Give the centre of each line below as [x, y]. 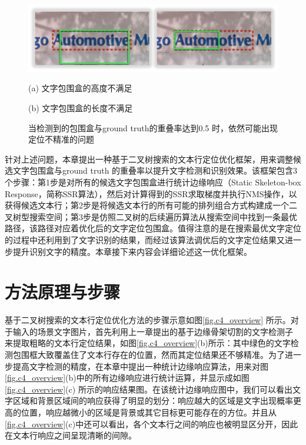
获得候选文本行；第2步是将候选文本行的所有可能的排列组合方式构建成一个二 [151, 205]
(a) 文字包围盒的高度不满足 [80, 88]
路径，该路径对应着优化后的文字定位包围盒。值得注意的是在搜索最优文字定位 [153, 228]
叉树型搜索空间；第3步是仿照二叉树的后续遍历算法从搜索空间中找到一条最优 [151, 216]
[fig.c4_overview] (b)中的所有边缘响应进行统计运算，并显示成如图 [127, 378]
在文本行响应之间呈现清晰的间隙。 [71, 435]
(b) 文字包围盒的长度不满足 [81, 108]
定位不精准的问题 [61, 139]
